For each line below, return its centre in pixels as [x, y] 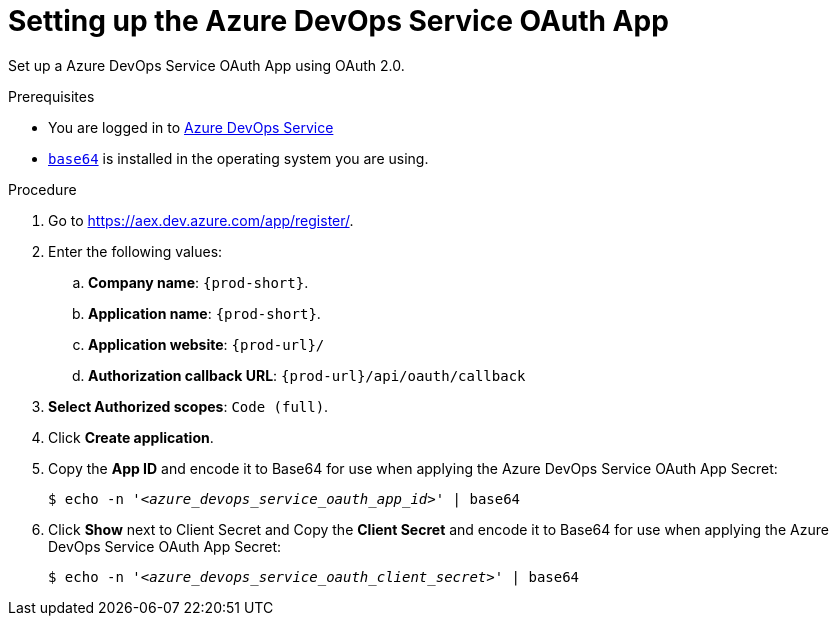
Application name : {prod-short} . [204, 313]
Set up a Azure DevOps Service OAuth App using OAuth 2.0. [206, 65]
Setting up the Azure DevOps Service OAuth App [338, 21]
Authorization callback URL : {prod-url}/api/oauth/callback [307, 375]
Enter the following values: [135, 251]
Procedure [42, 189]
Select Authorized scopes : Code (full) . [188, 406]
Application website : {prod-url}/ [206, 344]
